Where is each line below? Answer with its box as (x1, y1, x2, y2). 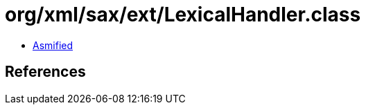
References (5, 63, 86, 81)
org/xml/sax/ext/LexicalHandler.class (5, 3, 361, 26)
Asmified (33, 39, 73, 51)
